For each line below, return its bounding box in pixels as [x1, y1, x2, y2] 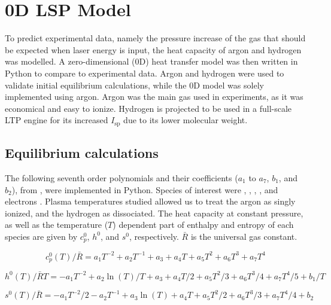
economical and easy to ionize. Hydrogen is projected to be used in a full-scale [5, 102, 292, 114]
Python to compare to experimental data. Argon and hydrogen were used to [5, 66, 284, 79]
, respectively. [129, 230, 179, 242]
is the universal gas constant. [190, 230, 297, 242]
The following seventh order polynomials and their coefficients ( [5, 171, 238, 184]
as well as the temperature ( [5, 218, 108, 231]
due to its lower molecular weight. [123, 114, 248, 126]
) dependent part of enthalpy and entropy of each [113, 218, 294, 231]
